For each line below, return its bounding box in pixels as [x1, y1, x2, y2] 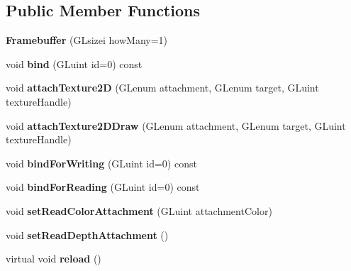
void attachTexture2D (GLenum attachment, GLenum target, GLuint [6, 80, 319, 95]
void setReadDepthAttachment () [6, 227, 169, 242]
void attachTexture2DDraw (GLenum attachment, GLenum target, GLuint [6, 118, 346, 133]
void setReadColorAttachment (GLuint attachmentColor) [6, 203, 272, 218]
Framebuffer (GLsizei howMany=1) [6, 33, 168, 48]
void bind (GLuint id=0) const [6, 56, 143, 71]
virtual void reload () [6, 251, 101, 266]
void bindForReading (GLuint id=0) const [6, 179, 200, 194]
